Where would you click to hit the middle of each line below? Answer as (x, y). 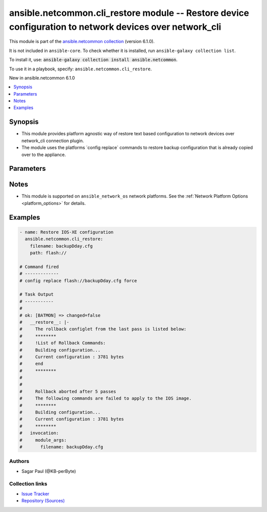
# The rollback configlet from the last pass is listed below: (103, 329)
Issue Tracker (35, 494)
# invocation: (39, 433)
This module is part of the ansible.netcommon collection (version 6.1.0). (82, 42)
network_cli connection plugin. (53, 141)
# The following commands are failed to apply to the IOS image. (106, 398)
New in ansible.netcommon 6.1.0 (42, 78)
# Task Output (37, 294)
